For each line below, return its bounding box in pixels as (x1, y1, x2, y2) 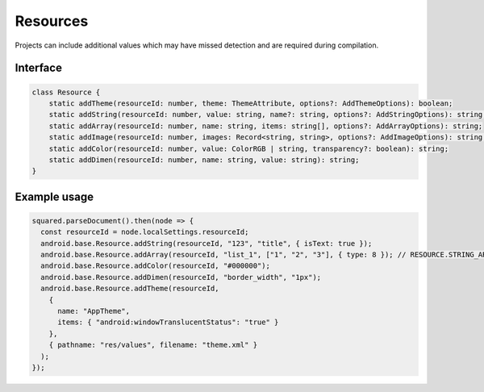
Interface (15, 61, 62, 75)
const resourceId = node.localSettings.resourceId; (40, 227, 249, 237)
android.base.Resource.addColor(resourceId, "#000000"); (40, 261, 270, 270)
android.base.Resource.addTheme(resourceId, (40, 284, 219, 294)
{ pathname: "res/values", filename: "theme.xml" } (48, 340, 258, 350)
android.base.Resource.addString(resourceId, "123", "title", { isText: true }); (40, 239, 373, 248)
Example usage (15, 190, 94, 203)
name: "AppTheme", (57, 307, 131, 315)
